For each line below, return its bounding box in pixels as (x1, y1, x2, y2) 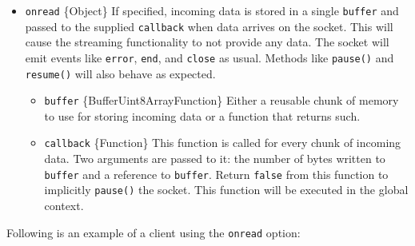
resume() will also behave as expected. (25, 65, 216, 81)
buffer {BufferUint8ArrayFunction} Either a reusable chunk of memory (44, 92, 399, 109)
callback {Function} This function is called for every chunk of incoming (44, 134, 401, 151)
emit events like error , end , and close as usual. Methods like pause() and (25, 49, 394, 65)
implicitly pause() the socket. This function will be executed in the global (44, 181, 409, 198)
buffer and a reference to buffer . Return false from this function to (44, 165, 389, 182)
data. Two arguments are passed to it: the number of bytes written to (44, 150, 385, 167)
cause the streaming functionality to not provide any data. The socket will (25, 34, 389, 50)
